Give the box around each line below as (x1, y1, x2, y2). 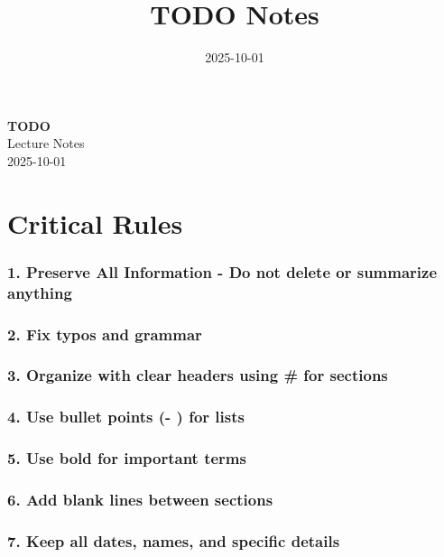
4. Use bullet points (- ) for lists (7, 405, 245, 428)
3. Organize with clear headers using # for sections (7, 364, 388, 386)
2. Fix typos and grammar (7, 322, 202, 345)
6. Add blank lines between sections (7, 487, 273, 510)
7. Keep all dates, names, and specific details (7, 529, 340, 552)
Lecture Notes (7, 134, 85, 153)
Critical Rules (7, 204, 183, 241)
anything (7, 281, 72, 303)
